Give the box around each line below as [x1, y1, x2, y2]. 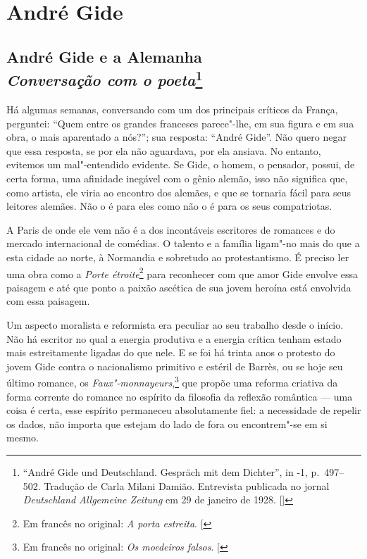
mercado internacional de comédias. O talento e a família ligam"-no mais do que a [6, 236, 360, 251]
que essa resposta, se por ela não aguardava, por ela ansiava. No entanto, [6, 143, 321, 158]
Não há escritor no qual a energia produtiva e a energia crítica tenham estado [6, 331, 342, 346]
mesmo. [6, 430, 39, 445]
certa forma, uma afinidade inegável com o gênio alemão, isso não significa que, [6, 170, 348, 185]
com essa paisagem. [6, 294, 90, 308]
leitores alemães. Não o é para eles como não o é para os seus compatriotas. [6, 199, 332, 213]
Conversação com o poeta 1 [6, 66, 203, 91]
